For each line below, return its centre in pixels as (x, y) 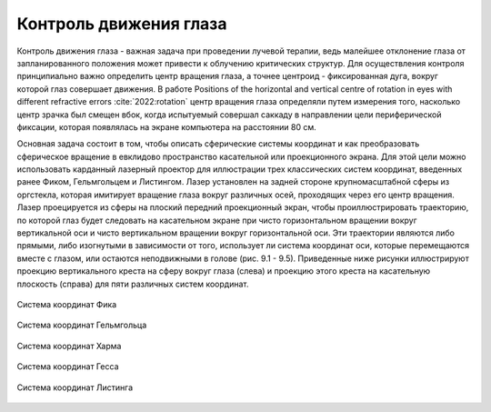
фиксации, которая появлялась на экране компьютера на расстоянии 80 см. (167, 126)
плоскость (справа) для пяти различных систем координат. (133, 284)
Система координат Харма (69, 346)
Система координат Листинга (75, 387)
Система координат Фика (67, 304)
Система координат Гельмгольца (82, 325)
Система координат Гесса (68, 367)
